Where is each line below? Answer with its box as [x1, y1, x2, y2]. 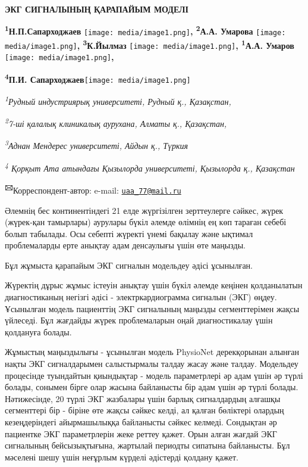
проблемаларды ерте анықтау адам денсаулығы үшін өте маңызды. [5, 239, 246, 251]
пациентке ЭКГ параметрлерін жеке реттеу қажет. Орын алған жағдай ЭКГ [5, 427, 277, 440]
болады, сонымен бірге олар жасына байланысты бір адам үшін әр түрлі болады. [5, 381, 298, 393]
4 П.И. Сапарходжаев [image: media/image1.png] [5, 71, 191, 85]
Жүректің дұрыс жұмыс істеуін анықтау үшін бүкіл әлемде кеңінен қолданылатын [5, 279, 303, 291]
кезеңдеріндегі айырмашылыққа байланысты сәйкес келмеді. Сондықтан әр [5, 416, 277, 428]
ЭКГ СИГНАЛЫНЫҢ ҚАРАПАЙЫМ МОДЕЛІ [5, 3, 188, 15]
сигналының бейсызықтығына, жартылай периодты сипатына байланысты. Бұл [5, 439, 290, 452]
